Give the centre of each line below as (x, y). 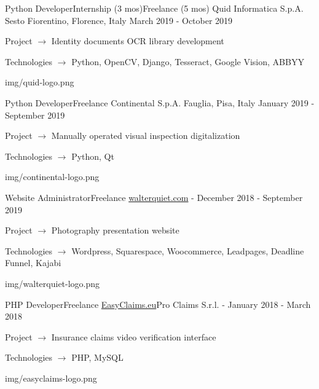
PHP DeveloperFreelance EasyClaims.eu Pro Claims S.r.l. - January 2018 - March (158, 304)
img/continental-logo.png (52, 177)
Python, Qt (93, 156)
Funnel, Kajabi (33, 263)
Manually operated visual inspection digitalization (146, 136)
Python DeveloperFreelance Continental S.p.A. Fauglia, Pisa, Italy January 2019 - (160, 102)
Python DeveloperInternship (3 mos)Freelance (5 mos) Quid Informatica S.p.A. (154, 8)
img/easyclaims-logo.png (51, 378)
